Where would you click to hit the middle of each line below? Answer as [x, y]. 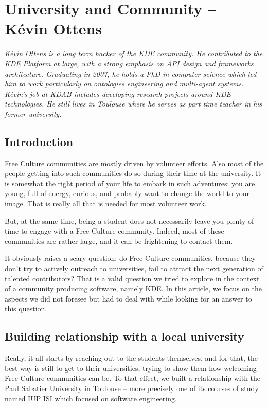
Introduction [39, 141]
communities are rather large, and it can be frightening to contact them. [119, 241]
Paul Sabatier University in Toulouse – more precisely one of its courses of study [132, 388]
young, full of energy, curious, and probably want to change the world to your [127, 193]
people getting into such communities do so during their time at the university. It [133, 173]
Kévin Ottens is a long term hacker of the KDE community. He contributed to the [134, 53]
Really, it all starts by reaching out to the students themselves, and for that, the [131, 358]
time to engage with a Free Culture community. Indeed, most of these [114, 231]
